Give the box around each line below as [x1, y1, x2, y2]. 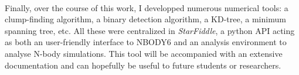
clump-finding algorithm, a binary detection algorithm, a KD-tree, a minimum [5, 13, 286, 25]
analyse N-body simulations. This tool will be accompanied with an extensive [5, 47, 283, 59]
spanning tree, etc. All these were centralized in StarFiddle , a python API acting [5, 24, 295, 36]
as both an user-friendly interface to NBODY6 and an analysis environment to [5, 36, 287, 48]
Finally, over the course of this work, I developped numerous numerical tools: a [5, 1, 288, 13]
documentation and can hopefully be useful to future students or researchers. [5, 59, 281, 71]
